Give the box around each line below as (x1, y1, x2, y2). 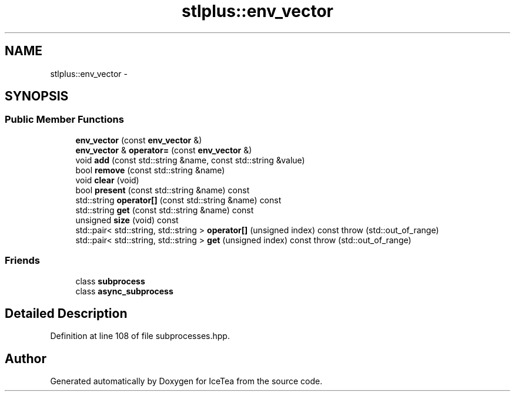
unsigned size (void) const (75, 214, 179, 225)
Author (5, 351, 46, 366)
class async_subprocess (75, 286, 173, 296)
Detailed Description (5, 306, 128, 321)
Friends (5, 254, 40, 267)
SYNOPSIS (5, 89, 69, 104)
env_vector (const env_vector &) (75, 135, 202, 145)
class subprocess (75, 276, 145, 286)
